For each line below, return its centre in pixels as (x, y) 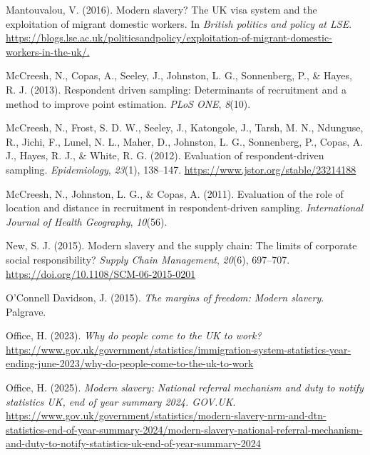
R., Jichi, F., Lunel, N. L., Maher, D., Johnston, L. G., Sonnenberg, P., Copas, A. (185, 141)
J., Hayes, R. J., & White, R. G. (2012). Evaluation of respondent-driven (165, 155)
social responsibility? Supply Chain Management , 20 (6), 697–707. (148, 259)
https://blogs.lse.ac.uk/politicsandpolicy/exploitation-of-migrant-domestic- (169, 37)
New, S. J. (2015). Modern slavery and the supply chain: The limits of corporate (181, 245)
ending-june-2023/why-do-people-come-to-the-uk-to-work (130, 363)
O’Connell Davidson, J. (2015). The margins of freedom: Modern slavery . (165, 297)
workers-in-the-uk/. (48, 51)
